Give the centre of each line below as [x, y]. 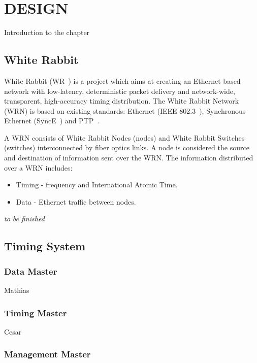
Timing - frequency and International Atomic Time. [97, 185]
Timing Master [36, 312]
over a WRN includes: [38, 167]
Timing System [45, 246]
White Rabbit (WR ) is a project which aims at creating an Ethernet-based [122, 80]
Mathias [17, 290]
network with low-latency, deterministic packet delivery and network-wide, [120, 91]
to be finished [24, 219]
